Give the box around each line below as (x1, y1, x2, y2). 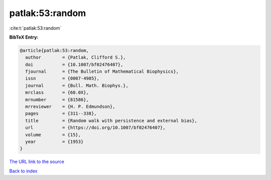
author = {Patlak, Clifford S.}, (25, 55, 126, 60)
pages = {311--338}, (25, 111, 97, 116)
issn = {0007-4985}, (25, 76, 100, 81)
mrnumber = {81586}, (25, 97, 89, 102)
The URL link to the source (9, 158, 65, 165)
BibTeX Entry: (9, 34, 39, 40)
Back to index (9, 168, 38, 174)
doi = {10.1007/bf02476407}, (25, 62, 123, 67)
